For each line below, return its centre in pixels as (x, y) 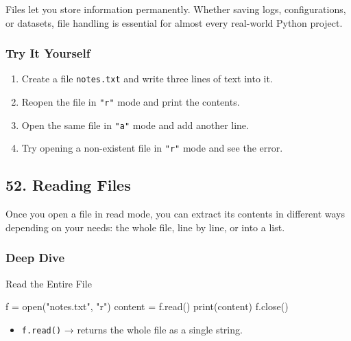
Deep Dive (35, 258)
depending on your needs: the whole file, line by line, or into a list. (145, 227)
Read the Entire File (49, 283)
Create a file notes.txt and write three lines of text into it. (147, 79)
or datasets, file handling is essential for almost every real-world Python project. (174, 22)
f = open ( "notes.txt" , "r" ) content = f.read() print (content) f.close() (147, 306)
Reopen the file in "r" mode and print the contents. (131, 102)
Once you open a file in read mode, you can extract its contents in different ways (175, 214)
